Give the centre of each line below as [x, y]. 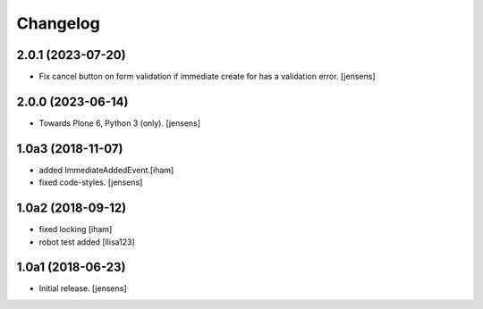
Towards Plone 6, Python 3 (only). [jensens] [120, 123]
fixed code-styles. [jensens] [91, 182]
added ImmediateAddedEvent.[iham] [106, 170]
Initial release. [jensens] [83, 288]
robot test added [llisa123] [87, 242]
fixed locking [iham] [76, 230]
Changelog [58, 23]
